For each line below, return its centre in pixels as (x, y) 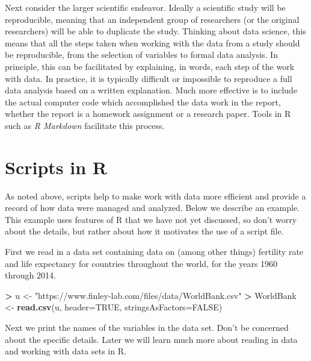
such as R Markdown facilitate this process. (85, 125)
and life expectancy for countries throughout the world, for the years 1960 (141, 263)
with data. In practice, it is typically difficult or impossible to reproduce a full (149, 78)
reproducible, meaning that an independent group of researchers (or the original (152, 19)
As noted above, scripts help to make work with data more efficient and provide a (155, 196)
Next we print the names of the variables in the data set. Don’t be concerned (147, 327)
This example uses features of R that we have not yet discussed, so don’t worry (151, 219)
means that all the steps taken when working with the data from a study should (152, 42)
